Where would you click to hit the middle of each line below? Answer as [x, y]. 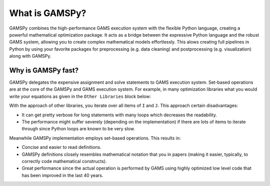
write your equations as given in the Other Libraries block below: [80, 96]
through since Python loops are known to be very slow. [78, 129]
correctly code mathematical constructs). [64, 161]
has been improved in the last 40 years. [62, 175]
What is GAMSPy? [48, 13]
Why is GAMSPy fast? [44, 70]
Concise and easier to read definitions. [62, 147]
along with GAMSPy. [30, 56]
